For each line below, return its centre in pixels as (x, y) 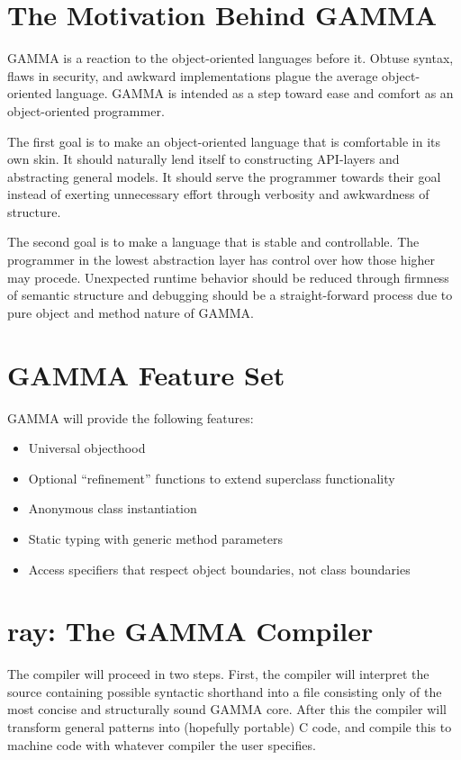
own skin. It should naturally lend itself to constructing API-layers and (203, 159)
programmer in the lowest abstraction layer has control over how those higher (221, 260)
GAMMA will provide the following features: (131, 417)
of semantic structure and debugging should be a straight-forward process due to (230, 295)
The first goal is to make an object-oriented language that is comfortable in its (224, 141)
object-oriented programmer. (86, 110)
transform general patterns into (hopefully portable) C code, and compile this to (230, 727)
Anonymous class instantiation (113, 508)
